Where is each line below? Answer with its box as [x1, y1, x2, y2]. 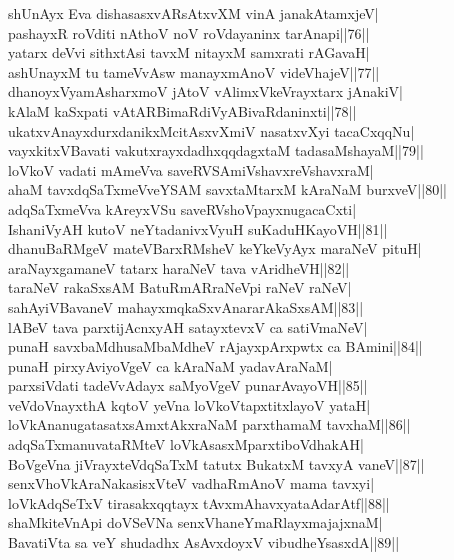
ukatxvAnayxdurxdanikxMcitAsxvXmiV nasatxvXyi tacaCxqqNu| [8, 120, 415, 141]
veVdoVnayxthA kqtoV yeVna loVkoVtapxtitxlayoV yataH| [8, 394, 371, 415]
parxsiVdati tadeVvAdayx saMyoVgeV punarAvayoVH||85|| [8, 375, 368, 396]
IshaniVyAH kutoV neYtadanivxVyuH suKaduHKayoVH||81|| [8, 218, 388, 239]
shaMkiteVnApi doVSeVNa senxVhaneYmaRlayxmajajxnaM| [8, 512, 383, 533]
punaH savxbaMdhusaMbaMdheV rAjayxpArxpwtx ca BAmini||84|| [8, 336, 423, 357]
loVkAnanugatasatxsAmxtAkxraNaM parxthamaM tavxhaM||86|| [8, 414, 411, 435]
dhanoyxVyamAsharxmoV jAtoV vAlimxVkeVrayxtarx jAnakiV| [8, 81, 403, 102]
